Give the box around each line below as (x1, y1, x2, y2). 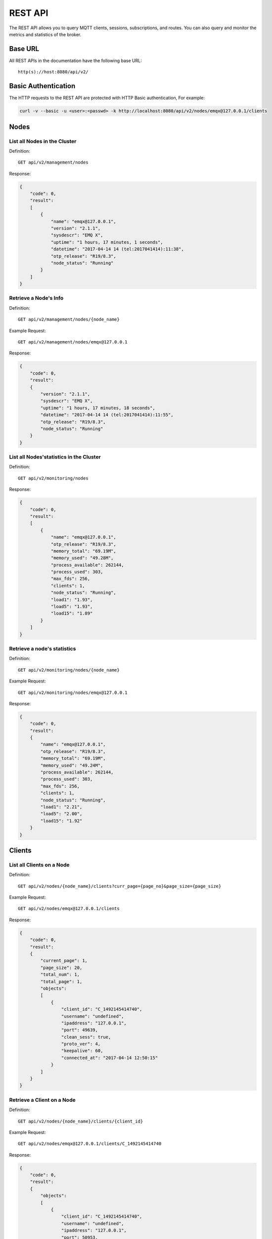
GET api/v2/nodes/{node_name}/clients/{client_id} (18, 1118, 143, 1124)
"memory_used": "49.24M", (40, 762, 103, 768)
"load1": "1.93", (50, 597, 93, 602)
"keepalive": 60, (61, 1048, 103, 1054)
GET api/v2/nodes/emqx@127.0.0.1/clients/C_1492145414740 (18, 1141, 162, 1147)
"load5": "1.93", (50, 604, 93, 610)
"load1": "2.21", (40, 804, 83, 810)
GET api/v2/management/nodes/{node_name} (18, 317, 120, 322)
